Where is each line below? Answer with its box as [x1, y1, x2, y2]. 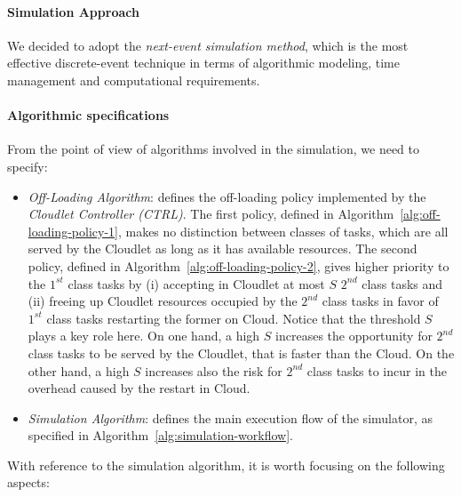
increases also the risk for [145, 361, 282, 380]
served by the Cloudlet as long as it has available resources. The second [28, 239, 417, 258]
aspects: [7, 473, 50, 492]
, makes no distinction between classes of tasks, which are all [117, 221, 449, 240]
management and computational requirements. [7, 70, 260, 89]
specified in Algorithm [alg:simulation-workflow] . [28, 426, 293, 445]
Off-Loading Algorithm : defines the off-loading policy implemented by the [28, 187, 426, 205]
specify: [7, 156, 48, 175]
